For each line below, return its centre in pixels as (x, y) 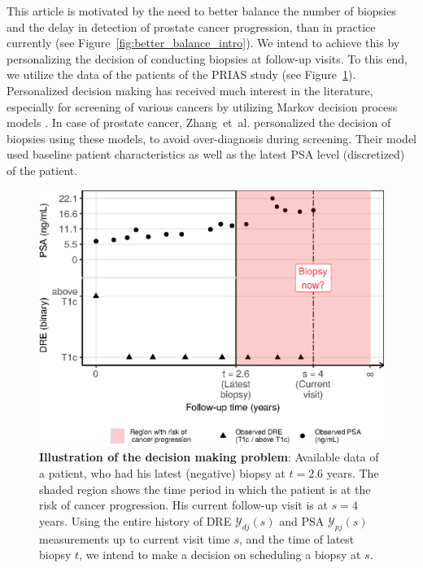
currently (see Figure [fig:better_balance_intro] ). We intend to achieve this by (203, 43)
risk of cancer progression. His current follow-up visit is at (183, 505)
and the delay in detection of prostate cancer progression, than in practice (191, 26)
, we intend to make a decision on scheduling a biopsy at (220, 555)
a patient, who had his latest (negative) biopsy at (162, 472)
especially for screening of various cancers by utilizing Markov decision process (202, 106)
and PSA (302, 520)
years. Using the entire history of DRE (135, 520)
